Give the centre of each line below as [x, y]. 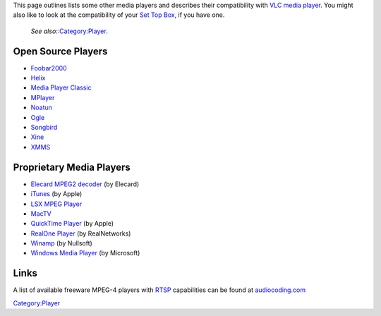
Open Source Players [60, 51]
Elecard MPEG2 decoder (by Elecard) [85, 184]
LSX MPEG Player [56, 204]
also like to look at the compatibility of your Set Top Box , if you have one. [119, 15]
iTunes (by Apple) [56, 194]
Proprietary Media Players [72, 167]
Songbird [44, 128]
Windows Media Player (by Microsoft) [85, 253]
